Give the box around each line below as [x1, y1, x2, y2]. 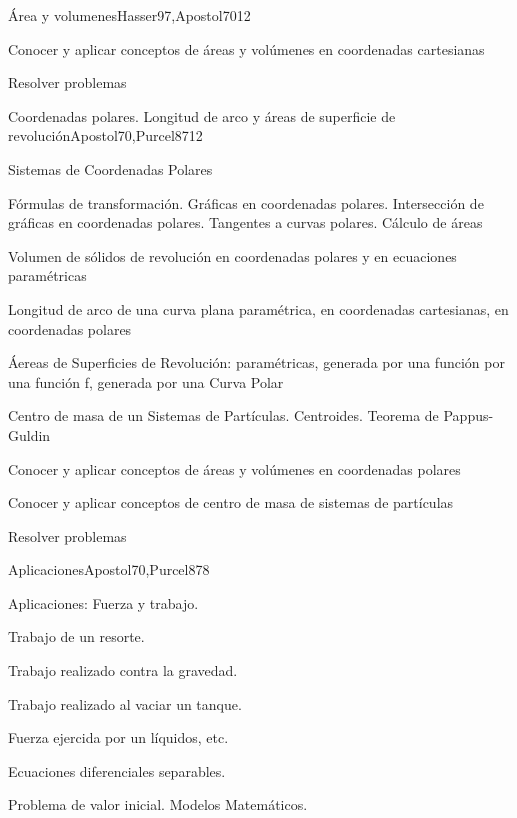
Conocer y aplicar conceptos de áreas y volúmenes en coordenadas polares [8, 458, 461, 479]
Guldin [8, 424, 51, 445]
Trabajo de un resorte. [8, 626, 145, 647]
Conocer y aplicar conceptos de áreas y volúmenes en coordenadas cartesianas [8, 38, 485, 59]
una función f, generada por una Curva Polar [8, 371, 284, 392]
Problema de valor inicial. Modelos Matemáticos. [8, 794, 308, 815]
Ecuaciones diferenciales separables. [8, 760, 226, 781]
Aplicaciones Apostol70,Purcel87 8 [8, 559, 210, 580]
